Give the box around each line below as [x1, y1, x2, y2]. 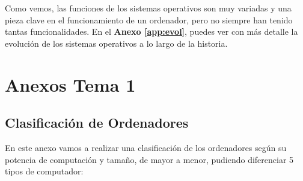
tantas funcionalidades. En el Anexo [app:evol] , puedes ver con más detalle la [5, 25, 298, 38]
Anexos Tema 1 [5, 72, 136, 96]
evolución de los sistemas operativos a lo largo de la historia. [5, 37, 228, 49]
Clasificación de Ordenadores [5, 113, 189, 132]
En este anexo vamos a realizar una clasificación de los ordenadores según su [5, 141, 287, 153]
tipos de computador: [5, 165, 84, 177]
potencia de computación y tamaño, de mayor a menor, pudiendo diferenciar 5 [5, 153, 294, 165]
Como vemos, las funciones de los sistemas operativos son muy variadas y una [5, 2, 292, 14]
